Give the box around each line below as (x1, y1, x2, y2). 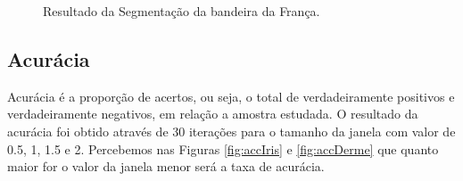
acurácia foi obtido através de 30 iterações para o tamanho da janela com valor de (7, 121, 456, 140)
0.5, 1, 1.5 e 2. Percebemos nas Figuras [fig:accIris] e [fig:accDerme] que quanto (7, 139, 439, 158)
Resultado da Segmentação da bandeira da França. (43, 2, 320, 20)
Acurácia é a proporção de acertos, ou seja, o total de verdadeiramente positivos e (7, 86, 455, 105)
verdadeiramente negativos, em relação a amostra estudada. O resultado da (7, 104, 418, 123)
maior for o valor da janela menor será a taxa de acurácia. (7, 157, 325, 176)
